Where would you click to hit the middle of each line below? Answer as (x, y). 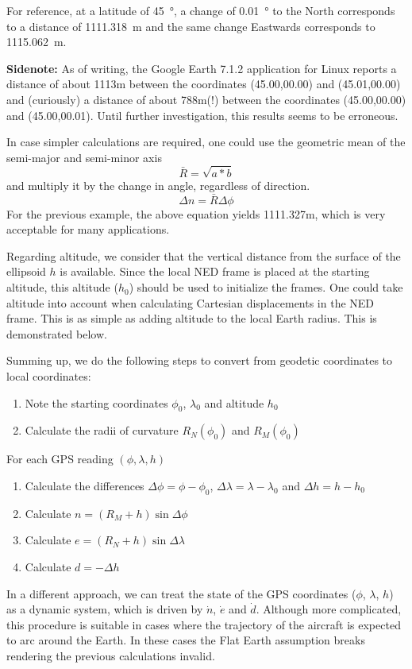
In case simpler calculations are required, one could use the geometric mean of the (206, 142)
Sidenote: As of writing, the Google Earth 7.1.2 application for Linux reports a (202, 68)
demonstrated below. (57, 333)
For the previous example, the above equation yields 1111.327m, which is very (196, 213)
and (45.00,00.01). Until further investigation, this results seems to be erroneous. (202, 115)
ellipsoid (26, 271)
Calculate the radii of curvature (102, 430)
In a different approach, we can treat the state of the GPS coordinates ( (181, 593)
